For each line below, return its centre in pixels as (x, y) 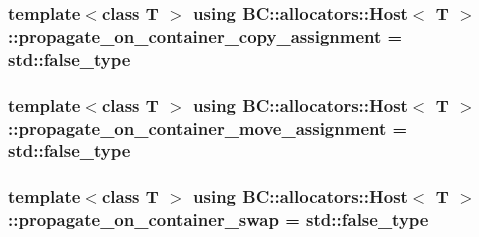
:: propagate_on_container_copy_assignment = (205, 35)
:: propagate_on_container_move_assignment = (208, 127)
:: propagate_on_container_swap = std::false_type (218, 219)
